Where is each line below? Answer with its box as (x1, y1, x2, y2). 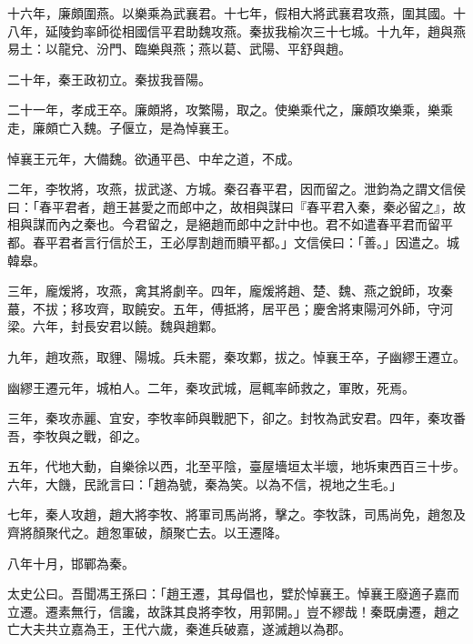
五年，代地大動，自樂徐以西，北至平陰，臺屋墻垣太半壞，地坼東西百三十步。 (7, 457, 466, 476)
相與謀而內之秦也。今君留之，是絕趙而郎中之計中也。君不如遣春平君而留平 (7, 215, 453, 234)
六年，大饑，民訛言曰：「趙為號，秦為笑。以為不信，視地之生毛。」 (7, 474, 402, 493)
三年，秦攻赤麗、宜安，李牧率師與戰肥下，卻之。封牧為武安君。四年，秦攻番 (7, 408, 466, 428)
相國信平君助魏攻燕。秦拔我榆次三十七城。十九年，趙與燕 (121, 21, 466, 40)
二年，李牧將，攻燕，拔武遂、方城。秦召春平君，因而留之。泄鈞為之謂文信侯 (7, 179, 466, 198)
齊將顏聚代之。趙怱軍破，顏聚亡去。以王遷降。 (7, 523, 287, 542)
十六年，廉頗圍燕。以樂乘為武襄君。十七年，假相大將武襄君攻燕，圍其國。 (7, 4, 453, 22)
